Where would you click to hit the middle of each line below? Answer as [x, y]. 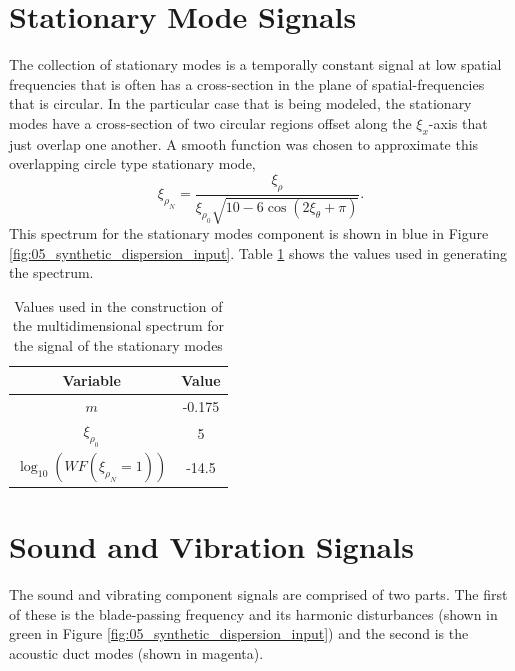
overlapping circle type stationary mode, [132, 163]
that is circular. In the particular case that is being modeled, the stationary [240, 103]
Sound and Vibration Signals [211, 546]
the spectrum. [51, 272]
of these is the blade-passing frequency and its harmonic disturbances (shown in [253, 613]
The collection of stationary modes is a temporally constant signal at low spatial [255, 64]
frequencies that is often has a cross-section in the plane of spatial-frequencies [247, 83]
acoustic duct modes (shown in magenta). [136, 652]
